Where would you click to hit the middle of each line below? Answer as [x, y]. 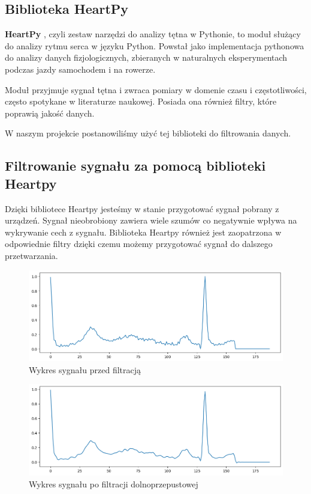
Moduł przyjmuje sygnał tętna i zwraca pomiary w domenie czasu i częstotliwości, [156, 89]
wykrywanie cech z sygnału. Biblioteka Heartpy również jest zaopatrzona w [143, 232]
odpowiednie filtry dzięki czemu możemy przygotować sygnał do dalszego [139, 244]
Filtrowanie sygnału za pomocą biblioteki [135, 166]
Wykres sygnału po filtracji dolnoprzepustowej [114, 483]
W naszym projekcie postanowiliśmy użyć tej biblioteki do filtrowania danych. [148, 133]
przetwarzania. [31, 255]
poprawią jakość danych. [50, 113]
